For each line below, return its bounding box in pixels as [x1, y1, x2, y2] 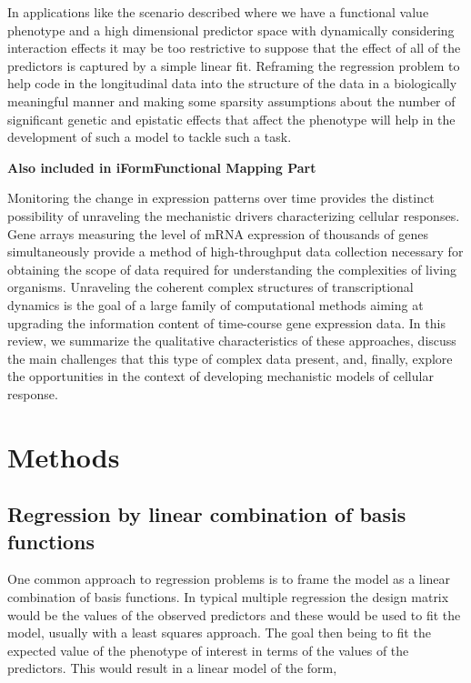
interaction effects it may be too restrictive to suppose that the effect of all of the [7, 38, 461, 57]
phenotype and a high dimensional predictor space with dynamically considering [7, 20, 455, 39]
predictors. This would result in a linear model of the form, [7, 658, 337, 678]
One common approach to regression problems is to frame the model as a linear [7, 569, 451, 588]
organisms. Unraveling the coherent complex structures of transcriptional [7, 277, 414, 296]
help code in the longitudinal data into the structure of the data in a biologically [7, 74, 457, 93]
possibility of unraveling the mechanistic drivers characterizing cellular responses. [7, 206, 460, 225]
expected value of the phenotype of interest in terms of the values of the [7, 640, 409, 659]
